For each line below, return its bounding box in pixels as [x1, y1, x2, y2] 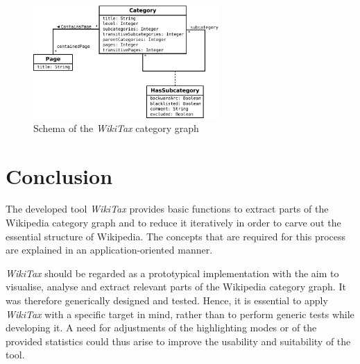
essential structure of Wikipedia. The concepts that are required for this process [6, 229, 346, 243]
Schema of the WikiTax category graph [33, 120, 199, 135]
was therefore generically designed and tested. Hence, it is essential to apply [6, 293, 328, 308]
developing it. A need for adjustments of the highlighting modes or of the [6, 320, 317, 335]
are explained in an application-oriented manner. [6, 242, 213, 257]
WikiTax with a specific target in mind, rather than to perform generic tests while [6, 306, 354, 321]
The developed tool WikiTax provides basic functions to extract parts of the [6, 201, 329, 216]
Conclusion [6, 161, 113, 190]
